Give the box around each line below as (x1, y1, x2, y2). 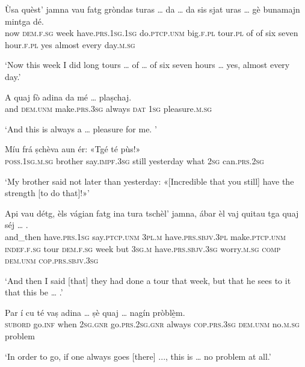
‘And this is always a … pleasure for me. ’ (5, 122, 157, 135)
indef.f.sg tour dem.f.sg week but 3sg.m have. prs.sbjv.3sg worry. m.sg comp (5, 242, 281, 254)
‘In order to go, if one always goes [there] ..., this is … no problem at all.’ (5, 350, 271, 362)
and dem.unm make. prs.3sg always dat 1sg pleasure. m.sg (5, 102, 212, 115)
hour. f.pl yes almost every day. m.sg (5, 38, 135, 51)
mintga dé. (5, 14, 44, 27)
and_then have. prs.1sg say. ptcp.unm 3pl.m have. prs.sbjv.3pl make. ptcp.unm (5, 230, 286, 242)
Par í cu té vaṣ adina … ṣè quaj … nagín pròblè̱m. (5, 306, 185, 318)
